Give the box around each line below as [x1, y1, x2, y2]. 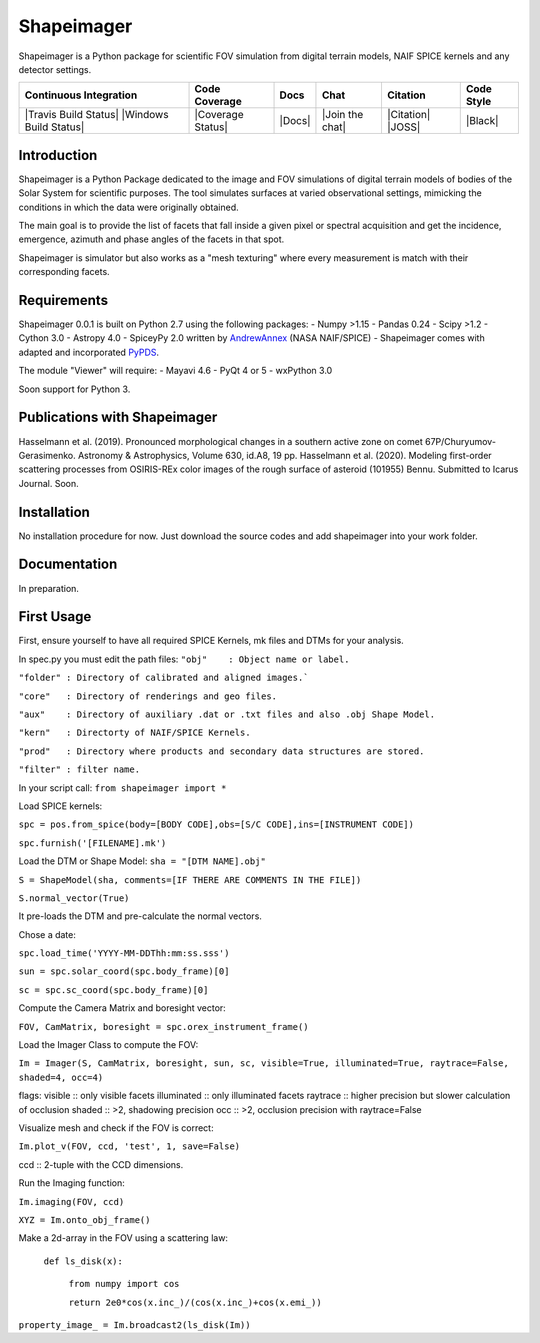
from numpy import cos [68, 1278, 180, 1290]
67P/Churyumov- [425, 435, 497, 447]
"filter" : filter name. [18, 764, 140, 775]
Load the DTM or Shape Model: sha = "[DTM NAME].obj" [18, 855, 267, 867]
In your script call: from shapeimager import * [18, 781, 227, 794]
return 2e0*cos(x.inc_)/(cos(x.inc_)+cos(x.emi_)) [68, 1296, 322, 1308]
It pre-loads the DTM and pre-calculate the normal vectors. [18, 910, 262, 922]
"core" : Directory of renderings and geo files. [18, 690, 278, 702]
